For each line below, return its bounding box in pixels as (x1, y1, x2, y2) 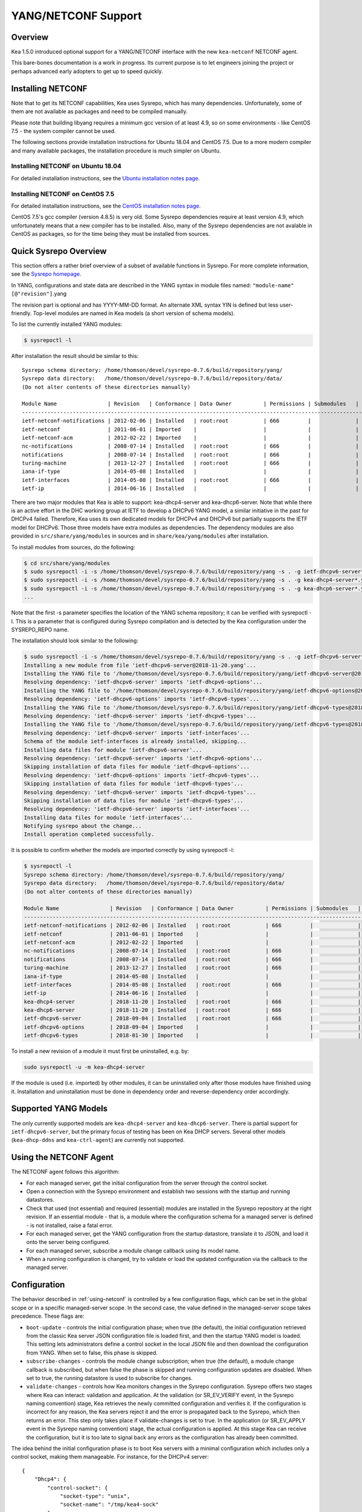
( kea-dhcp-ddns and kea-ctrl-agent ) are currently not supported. (11, 1136, 185, 1144)
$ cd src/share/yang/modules (24, 559, 110, 567)
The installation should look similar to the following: (11, 637, 139, 644)
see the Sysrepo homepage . (11, 270, 81, 278)
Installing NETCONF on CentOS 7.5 (11, 189, 115, 198)
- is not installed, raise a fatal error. (26, 1222, 113, 1229)
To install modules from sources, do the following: (11, 543, 136, 550)
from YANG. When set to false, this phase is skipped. (26, 1349, 158, 1356)
